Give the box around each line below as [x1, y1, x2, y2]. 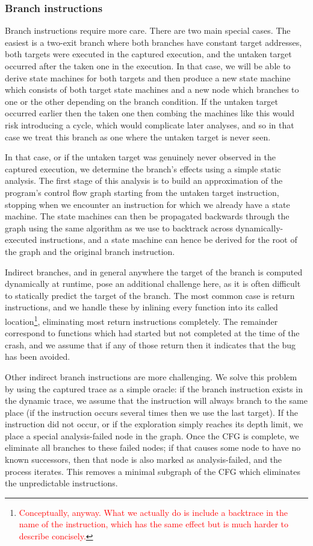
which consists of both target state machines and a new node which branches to [5, 83, 299, 96]
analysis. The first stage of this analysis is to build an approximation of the [5, 174, 283, 187]
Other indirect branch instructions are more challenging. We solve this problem [5, 370, 297, 383]
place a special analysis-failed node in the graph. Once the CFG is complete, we [5, 429, 299, 442]
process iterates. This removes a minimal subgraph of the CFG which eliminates [5, 465, 300, 477]
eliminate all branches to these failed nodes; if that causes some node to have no [5, 441, 301, 454]
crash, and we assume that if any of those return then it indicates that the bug [5, 338, 296, 351]
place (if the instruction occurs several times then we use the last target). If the [5, 406, 299, 418]
